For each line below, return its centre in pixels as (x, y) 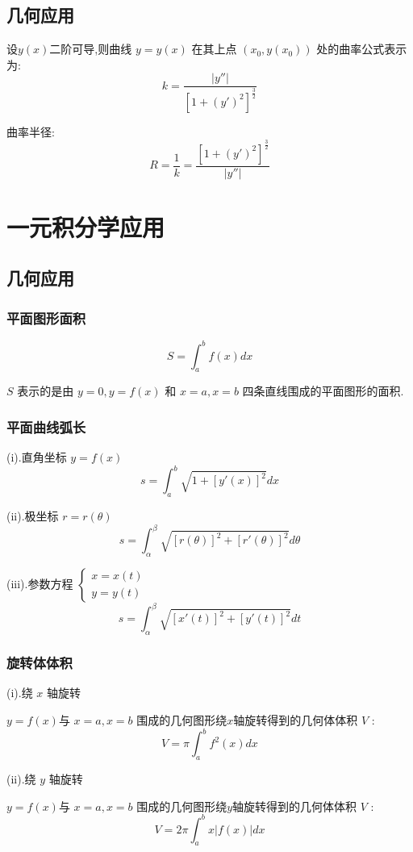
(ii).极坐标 (33, 516)
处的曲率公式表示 (362, 49)
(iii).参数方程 (40, 583)
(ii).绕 (21, 778)
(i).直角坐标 (37, 457)
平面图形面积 (46, 317)
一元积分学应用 (86, 226)
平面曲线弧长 (46, 426)
